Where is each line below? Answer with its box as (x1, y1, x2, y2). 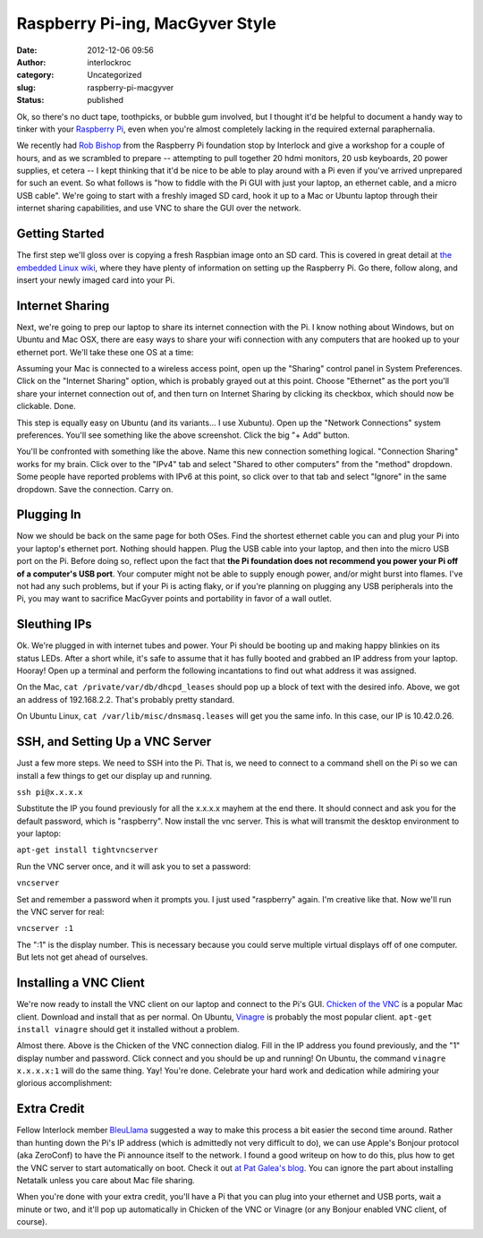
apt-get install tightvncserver (16, 845, 158, 855)
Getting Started (16, 226, 105, 242)
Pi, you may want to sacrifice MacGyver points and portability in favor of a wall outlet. (16, 593, 333, 604)
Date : (16, 45, 38, 55)
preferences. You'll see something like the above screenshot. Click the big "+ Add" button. (16, 430, 351, 440)
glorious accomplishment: (16, 1078, 113, 1089)
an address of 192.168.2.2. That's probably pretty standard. (16, 694, 235, 704)
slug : (16, 81, 36, 93)
